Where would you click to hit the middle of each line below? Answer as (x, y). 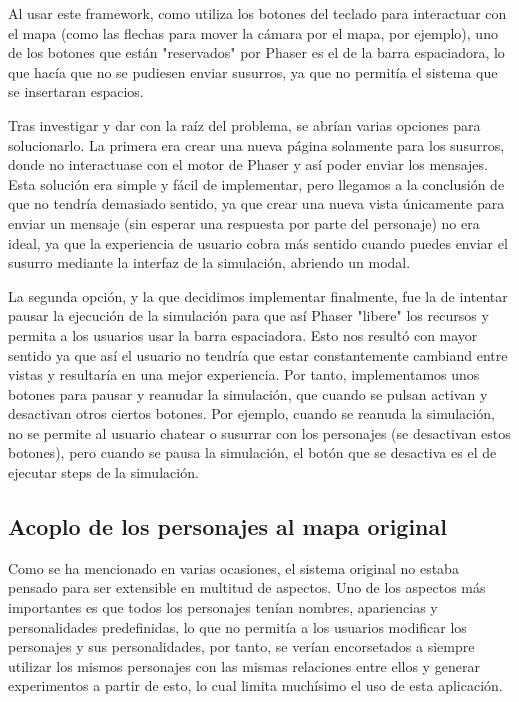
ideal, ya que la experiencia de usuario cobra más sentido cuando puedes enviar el (258, 242)
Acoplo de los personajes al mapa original (227, 526)
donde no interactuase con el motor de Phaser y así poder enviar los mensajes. (248, 164)
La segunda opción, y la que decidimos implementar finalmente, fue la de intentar (258, 295)
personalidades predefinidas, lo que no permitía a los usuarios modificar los (237, 626)
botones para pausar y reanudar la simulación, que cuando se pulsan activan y (248, 393)
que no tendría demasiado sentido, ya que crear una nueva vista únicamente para (256, 203)
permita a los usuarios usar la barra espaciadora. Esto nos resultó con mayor (243, 334)
